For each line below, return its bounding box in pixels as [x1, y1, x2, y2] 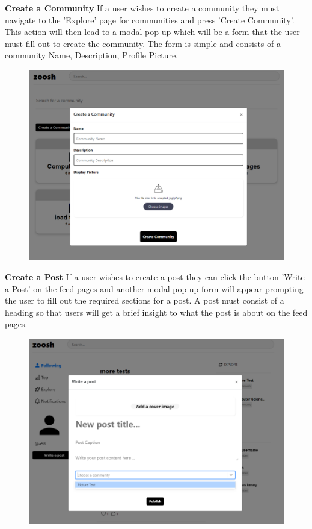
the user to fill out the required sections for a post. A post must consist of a [5, 294, 284, 307]
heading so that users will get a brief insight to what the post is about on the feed [5, 305, 308, 318]
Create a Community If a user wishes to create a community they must [5, 2, 280, 14]
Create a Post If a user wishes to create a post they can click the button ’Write [5, 271, 305, 283]
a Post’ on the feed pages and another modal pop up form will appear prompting [5, 282, 304, 295]
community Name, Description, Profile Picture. [5, 49, 179, 61]
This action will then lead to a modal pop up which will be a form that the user [5, 25, 300, 38]
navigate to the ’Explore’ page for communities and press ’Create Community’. [5, 13, 295, 26]
